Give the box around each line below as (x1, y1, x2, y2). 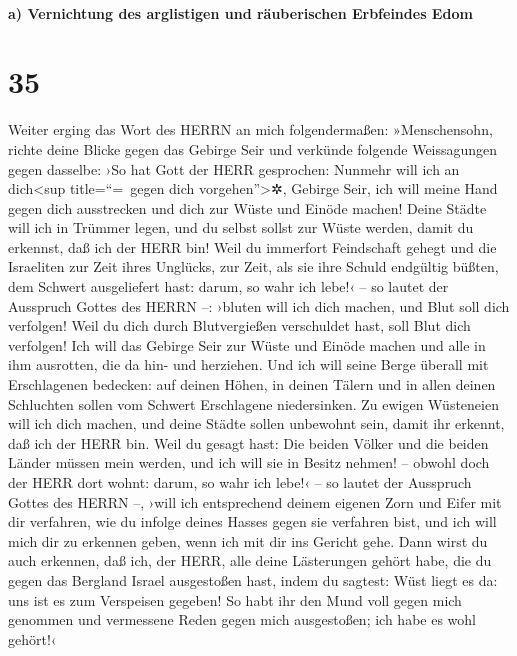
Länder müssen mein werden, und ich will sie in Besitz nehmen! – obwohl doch (8, 452, 490, 473)
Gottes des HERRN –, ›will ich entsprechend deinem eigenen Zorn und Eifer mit (8, 491, 502, 512)
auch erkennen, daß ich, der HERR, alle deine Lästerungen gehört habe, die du (8, 550, 492, 571)
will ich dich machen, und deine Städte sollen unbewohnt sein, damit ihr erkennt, (8, 413, 505, 434)
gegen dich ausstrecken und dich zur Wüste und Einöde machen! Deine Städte (8, 197, 487, 218)
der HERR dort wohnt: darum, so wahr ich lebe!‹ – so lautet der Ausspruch (8, 472, 472, 492)
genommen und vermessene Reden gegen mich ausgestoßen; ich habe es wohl (8, 609, 476, 630)
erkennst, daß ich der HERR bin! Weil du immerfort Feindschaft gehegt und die (8, 236, 497, 257)
